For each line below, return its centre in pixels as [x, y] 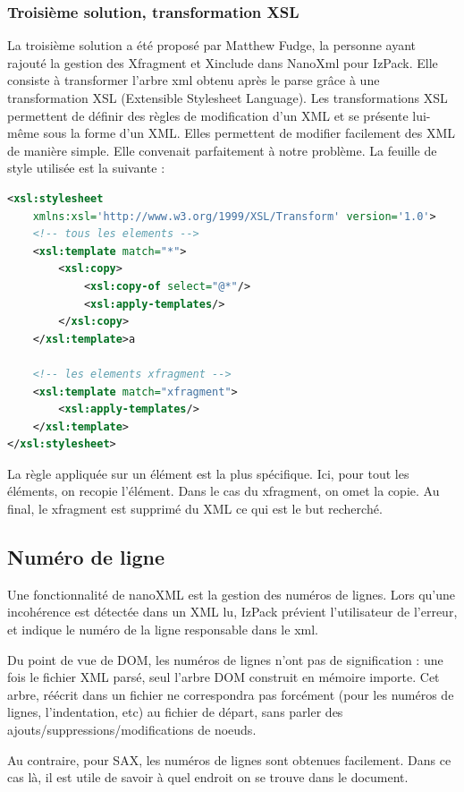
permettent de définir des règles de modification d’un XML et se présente [208, 115]
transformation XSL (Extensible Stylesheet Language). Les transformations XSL [228, 98]
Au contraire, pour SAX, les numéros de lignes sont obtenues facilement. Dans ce [229, 759]
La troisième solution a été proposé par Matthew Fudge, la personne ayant [212, 45]
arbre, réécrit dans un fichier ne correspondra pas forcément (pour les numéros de [231, 694]
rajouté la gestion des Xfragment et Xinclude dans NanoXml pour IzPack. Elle [223, 62]
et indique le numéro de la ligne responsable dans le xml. [163, 630]
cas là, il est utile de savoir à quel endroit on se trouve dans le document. [208, 777]
